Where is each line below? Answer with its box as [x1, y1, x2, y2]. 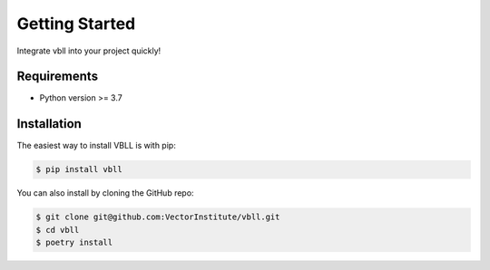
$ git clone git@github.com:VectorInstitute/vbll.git [35, 212, 280, 222]
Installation [16, 116, 82, 131]
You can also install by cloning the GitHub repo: [16, 188, 194, 198]
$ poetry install [35, 237, 113, 248]
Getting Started [16, 14, 136, 34]
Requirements [16, 69, 99, 84]
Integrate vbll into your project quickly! [16, 45, 162, 56]
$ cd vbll [35, 225, 80, 235]
